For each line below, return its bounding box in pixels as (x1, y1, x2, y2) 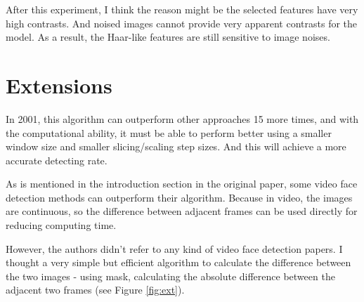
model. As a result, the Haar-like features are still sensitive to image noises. (6, 29, 330, 44)
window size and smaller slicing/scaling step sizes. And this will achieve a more (6, 139, 346, 154)
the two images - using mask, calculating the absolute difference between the (6, 268, 335, 283)
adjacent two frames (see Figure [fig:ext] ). (6, 282, 185, 297)
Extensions (6, 70, 112, 99)
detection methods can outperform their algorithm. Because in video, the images (6, 190, 353, 204)
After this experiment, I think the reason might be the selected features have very (6, 2, 358, 16)
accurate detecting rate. (6, 152, 108, 167)
